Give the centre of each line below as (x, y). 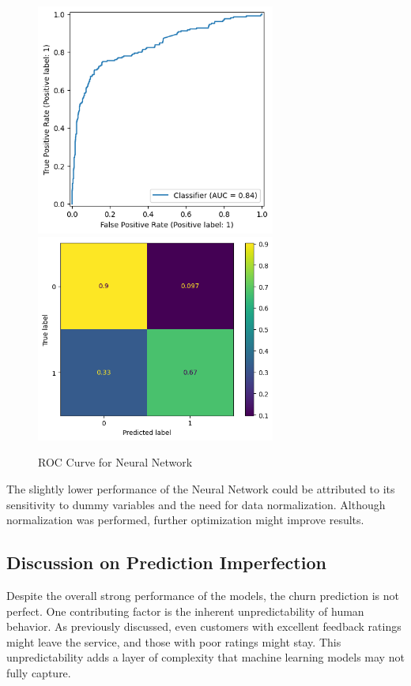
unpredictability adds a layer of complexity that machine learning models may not (205, 657)
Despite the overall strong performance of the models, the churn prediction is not (203, 596)
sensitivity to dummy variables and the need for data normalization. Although (196, 504)
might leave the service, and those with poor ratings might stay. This (174, 641)
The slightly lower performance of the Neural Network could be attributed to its (201, 489)
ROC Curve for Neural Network (115, 462)
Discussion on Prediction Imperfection (166, 562)
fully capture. (39, 673)
